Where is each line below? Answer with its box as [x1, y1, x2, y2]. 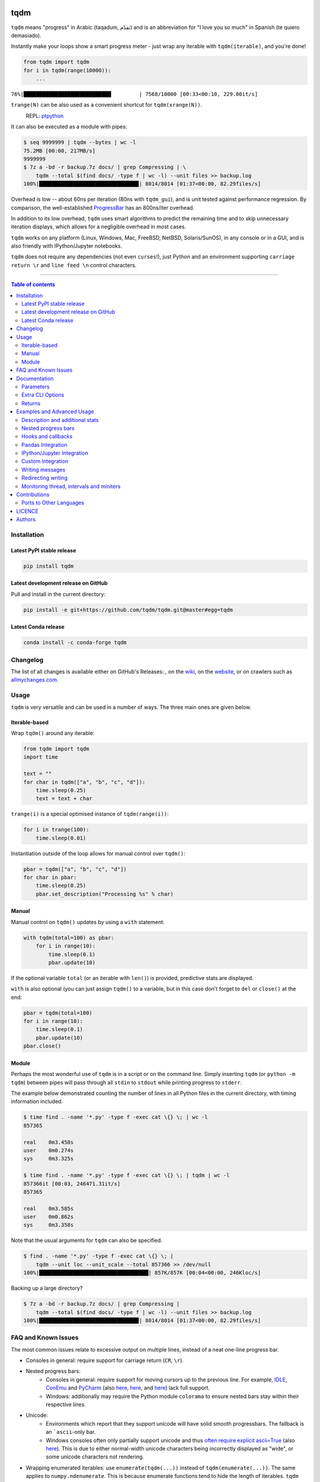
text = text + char [36, 795, 93, 802]
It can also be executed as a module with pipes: [11, 123, 127, 130]
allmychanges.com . [11, 676, 59, 683]
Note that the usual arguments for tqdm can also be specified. [11, 1237, 162, 1244]
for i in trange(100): [23, 826, 89, 833]
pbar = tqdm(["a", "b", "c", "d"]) [23, 865, 127, 873]
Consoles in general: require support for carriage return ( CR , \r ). [25, 1357, 184, 1364]
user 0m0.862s [23, 1213, 74, 1221]
